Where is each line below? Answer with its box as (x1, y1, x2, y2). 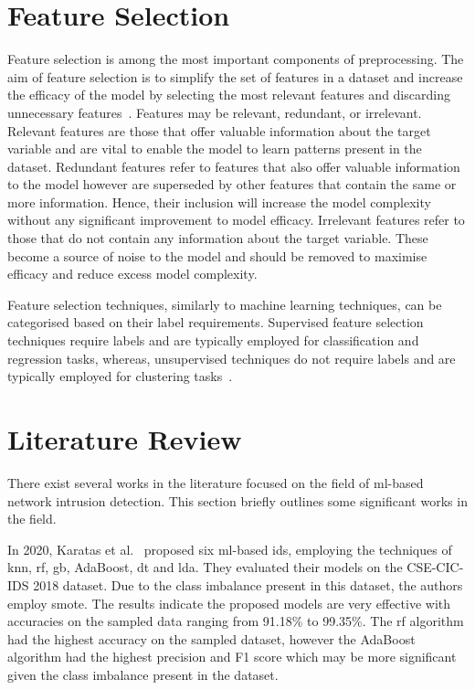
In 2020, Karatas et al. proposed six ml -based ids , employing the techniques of (7, 539, 452, 558)
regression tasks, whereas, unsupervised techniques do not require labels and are (7, 348, 456, 367)
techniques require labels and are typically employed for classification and (7, 331, 419, 350)
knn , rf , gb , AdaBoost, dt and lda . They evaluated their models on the (7, 557, 403, 577)
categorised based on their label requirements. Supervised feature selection (7, 313, 424, 332)
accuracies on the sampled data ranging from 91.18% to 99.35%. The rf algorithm (7, 611, 464, 631)
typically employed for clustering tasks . (7, 366, 233, 386)
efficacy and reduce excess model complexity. (7, 264, 258, 283)
